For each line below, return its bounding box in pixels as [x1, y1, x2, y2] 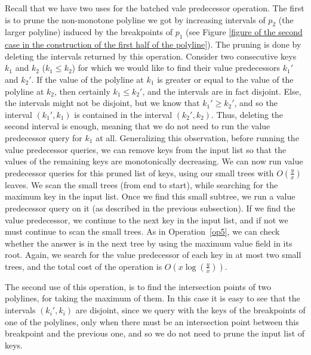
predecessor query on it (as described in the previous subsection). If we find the [5, 201, 295, 214]
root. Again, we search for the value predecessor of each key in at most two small [5, 248, 301, 261]
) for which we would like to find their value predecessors [72, 61, 281, 74]
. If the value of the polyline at [31, 73, 144, 85]
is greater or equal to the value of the [157, 73, 294, 85]
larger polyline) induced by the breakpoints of [5, 26, 173, 38]
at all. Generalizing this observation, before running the [96, 131, 299, 144]
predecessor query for [5, 131, 82, 144]
